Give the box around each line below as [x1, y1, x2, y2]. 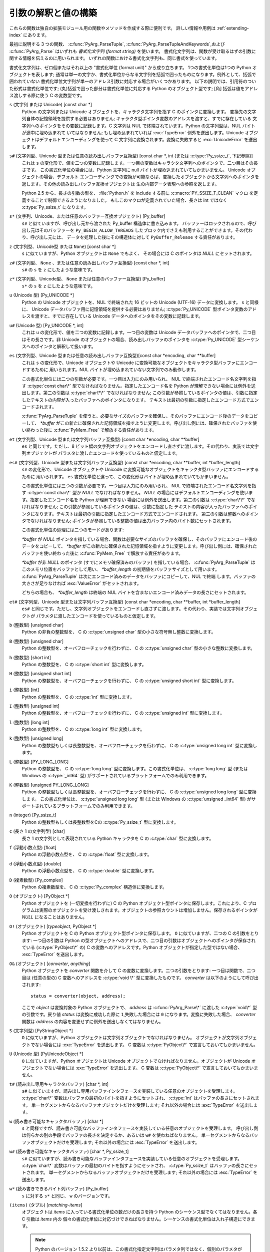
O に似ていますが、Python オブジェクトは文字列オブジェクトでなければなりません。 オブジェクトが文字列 [21, 1035, 240, 1041]
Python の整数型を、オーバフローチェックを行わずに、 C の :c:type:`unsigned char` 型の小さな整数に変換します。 [21, 645, 255, 651]
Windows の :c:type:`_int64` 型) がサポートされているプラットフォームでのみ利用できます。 [21, 773, 209, 779]
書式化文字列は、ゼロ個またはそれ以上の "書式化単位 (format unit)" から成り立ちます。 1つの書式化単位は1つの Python [9, 64, 251, 70]
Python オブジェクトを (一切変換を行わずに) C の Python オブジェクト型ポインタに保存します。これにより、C [21, 900, 247, 906]
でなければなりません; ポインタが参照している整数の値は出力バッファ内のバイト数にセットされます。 [25, 517, 234, 523]
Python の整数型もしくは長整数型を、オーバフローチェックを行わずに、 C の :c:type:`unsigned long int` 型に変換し [21, 742, 257, 748]
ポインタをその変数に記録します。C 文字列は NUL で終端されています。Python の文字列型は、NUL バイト [39, 123, 255, 129]
